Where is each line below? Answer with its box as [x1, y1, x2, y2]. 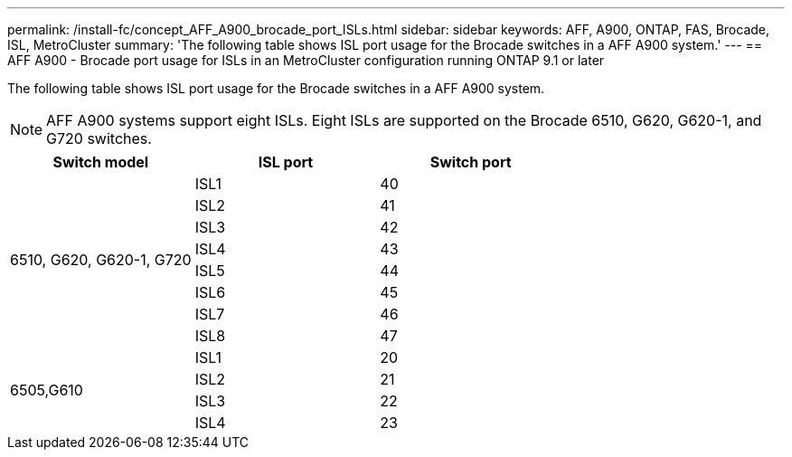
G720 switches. [46, 129, 152, 148]
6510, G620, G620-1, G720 [10, 251, 192, 269]
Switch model [52, 153, 149, 171]
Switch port [429, 153, 512, 171]
